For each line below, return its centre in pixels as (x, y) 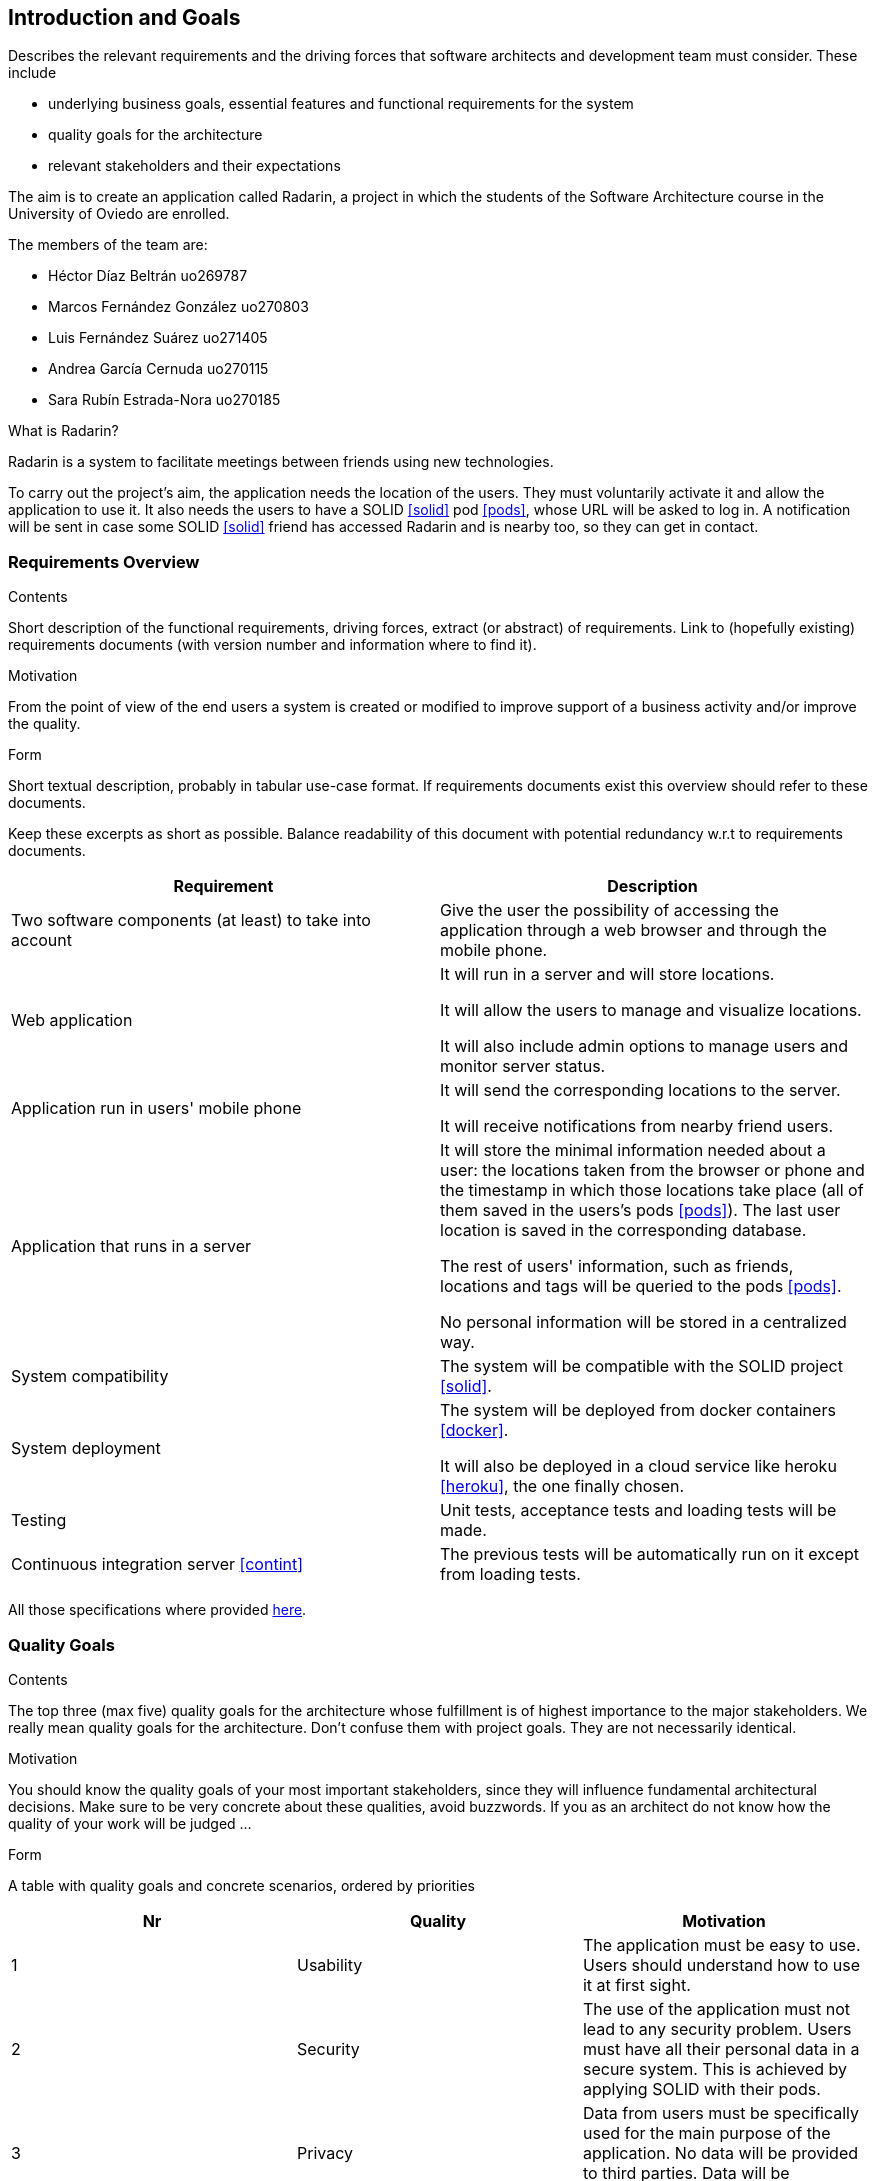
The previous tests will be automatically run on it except (650, 1554)
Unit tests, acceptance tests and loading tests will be (638, 1510)
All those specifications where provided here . (157, 1610)
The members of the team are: (108, 245)
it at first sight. (636, 1984)
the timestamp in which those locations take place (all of (652, 1190)
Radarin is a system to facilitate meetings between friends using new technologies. (281, 462)
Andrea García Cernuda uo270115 (158, 369)
